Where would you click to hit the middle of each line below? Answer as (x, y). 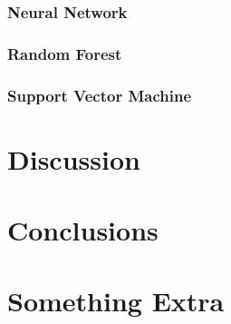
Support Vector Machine (100, 95)
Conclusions (83, 230)
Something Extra (116, 301)
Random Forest (65, 53)
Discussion (74, 158)
